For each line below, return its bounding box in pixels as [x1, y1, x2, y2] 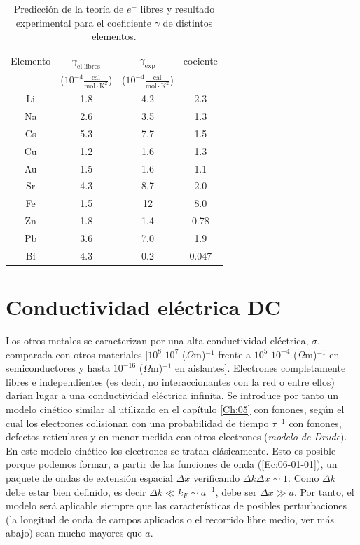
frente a [218, 346, 251, 361]
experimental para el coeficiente [15, 15, 151, 29]
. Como [288, 470, 319, 485]
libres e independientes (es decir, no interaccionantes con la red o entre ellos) [6, 374, 335, 389]
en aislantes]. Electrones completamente [175, 361, 346, 375]
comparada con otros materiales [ [6, 346, 148, 361]
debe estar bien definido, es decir [6, 484, 146, 499]
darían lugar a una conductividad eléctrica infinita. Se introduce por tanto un [6, 388, 339, 403]
